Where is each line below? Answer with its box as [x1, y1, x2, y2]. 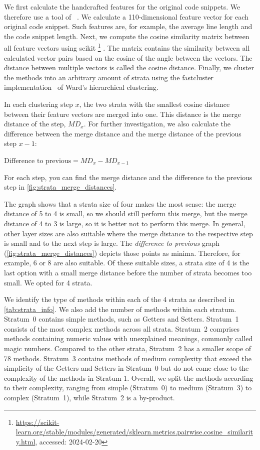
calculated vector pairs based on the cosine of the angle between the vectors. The [4, 52, 252, 63]
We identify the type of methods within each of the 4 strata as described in [4, 294, 235, 305]
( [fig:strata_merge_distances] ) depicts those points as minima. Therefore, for [4, 247, 240, 258]
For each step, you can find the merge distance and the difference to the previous [4, 172, 252, 182]
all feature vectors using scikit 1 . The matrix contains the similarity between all [4, 41, 250, 53]
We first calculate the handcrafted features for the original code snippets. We [4, 2, 240, 12]
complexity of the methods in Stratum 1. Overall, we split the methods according [4, 372, 253, 383]
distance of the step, [4, 118, 66, 129]
